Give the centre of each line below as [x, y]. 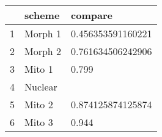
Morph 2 [43, 51]
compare [92, 15]
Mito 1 [39, 69]
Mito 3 [39, 122]
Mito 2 [39, 104]
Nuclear [41, 87]
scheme [42, 15]
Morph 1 [43, 33]
